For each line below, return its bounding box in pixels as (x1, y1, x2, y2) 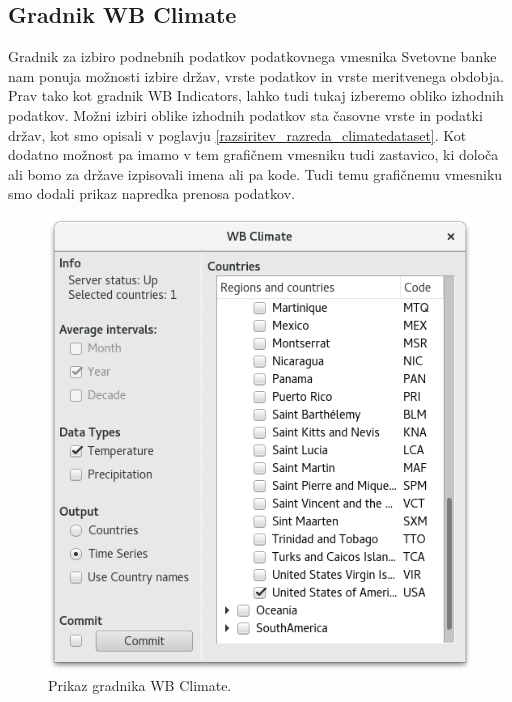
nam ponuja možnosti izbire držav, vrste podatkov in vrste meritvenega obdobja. (8, 65, 504, 86)
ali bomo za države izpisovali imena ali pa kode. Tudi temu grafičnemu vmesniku (8, 163, 503, 184)
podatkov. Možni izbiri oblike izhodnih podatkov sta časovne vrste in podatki (8, 104, 483, 125)
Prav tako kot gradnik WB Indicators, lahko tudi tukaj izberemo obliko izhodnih (8, 85, 504, 106)
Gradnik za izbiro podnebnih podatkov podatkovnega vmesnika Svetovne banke (8, 46, 497, 67)
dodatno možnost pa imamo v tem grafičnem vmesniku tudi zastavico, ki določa (8, 144, 499, 165)
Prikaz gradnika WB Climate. (48, 674, 232, 695)
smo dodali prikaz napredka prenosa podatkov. (8, 183, 295, 204)
